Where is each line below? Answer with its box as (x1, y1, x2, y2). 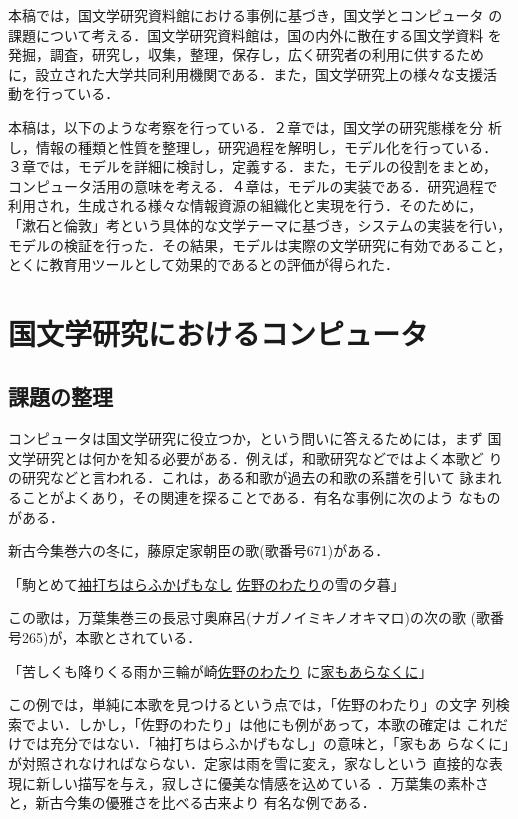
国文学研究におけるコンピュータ (8, 312, 429, 353)
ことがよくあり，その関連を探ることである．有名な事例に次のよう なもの (21, 487, 501, 508)
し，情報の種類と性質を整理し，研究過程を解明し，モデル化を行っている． (8, 136, 498, 157)
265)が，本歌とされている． (21, 627, 202, 648)
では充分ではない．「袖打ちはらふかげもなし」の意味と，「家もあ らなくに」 (21, 733, 510, 754)
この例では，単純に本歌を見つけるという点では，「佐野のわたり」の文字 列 (8, 694, 496, 715)
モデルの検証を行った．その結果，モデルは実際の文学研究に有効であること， (8, 234, 512, 255)
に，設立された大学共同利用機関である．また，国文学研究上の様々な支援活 (8, 63, 497, 84)
